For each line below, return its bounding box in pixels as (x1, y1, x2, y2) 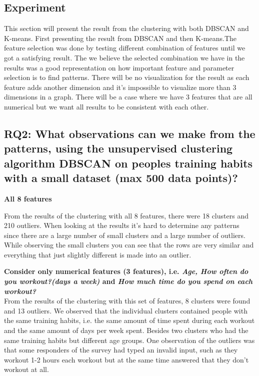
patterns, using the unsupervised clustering (4, 140, 233, 156)
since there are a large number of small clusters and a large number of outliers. (4, 229, 245, 240)
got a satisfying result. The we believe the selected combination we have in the (4, 52, 245, 62)
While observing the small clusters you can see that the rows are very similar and (4, 239, 254, 250)
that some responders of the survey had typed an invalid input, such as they (4, 344, 238, 355)
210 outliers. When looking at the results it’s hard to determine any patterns (4, 220, 239, 230)
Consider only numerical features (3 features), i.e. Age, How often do (4, 266, 248, 276)
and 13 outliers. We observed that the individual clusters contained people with (4, 305, 247, 315)
